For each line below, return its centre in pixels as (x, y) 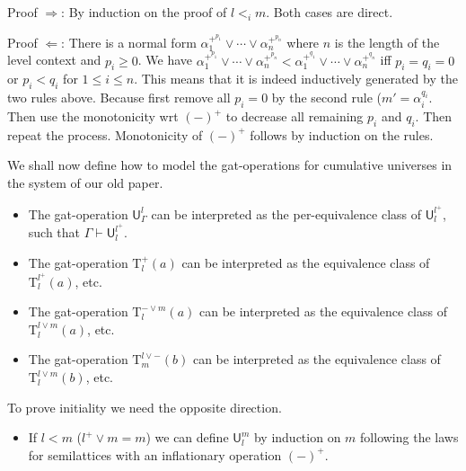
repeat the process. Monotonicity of (105, 134)
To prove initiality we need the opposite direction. (145, 407)
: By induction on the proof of (144, 12)
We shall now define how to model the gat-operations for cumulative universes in (230, 165)
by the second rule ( (327, 98)
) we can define (187, 437)
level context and (54, 60)
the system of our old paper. (85, 183)
